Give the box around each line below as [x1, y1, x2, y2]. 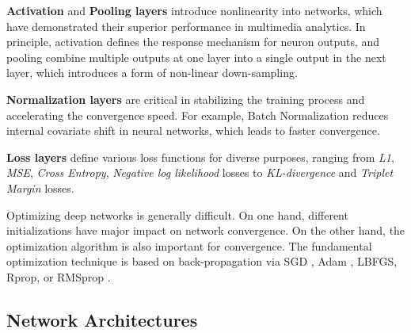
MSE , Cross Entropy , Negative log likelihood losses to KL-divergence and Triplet [6, 164, 394, 181]
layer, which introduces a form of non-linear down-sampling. [6, 64, 298, 81]
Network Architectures [6, 307, 198, 331]
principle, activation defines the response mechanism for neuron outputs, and [6, 33, 380, 50]
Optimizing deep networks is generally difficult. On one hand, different [6, 206, 348, 223]
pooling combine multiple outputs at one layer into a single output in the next [6, 48, 386, 65]
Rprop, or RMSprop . [6, 268, 111, 285]
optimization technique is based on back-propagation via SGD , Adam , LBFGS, [6, 253, 398, 270]
